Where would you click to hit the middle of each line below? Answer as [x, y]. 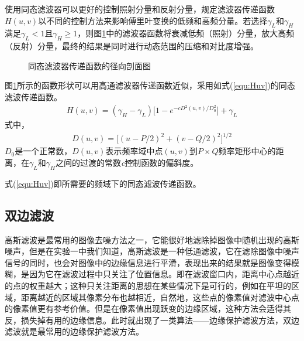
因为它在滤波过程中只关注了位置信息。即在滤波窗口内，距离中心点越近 [164, 274]
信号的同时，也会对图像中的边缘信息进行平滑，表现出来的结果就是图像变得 [148, 262]
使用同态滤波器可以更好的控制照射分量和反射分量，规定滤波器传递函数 [140, 9]
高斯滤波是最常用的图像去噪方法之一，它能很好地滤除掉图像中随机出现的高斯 [152, 239]
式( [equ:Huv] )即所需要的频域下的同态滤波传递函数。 [103, 183]
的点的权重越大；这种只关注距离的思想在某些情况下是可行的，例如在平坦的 [148, 285]
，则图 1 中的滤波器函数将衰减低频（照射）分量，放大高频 [186, 33]
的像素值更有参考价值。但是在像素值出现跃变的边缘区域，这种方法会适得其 [148, 308]
